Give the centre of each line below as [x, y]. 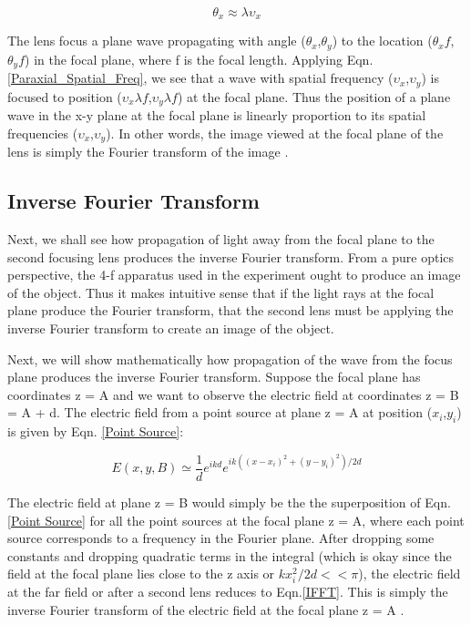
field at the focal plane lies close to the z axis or [141, 574]
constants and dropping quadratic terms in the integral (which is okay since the [230, 555]
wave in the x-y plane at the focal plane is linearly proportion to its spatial [217, 115]
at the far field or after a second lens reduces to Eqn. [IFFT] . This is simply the [228, 592]
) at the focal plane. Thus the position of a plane [314, 96]
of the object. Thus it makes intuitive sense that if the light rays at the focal [221, 292]
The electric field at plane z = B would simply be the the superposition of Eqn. [229, 502]
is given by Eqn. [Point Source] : [96, 431]
